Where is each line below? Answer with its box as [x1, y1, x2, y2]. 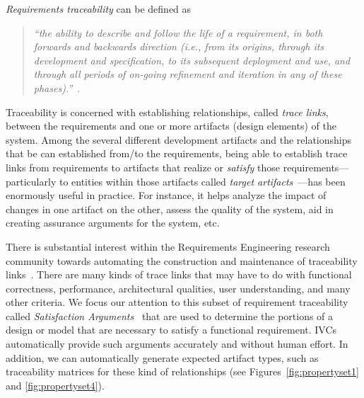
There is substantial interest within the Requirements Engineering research [6, 239, 330, 254]
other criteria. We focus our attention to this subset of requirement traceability [6, 295, 348, 309]
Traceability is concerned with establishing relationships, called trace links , [6, 104, 329, 119]
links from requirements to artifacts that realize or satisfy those [6, 159, 281, 174]
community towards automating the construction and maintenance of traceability [6, 253, 358, 268]
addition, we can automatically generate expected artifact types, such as [6, 350, 319, 365]
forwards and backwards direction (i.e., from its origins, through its [33, 39, 324, 54]
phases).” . [33, 80, 81, 95]
